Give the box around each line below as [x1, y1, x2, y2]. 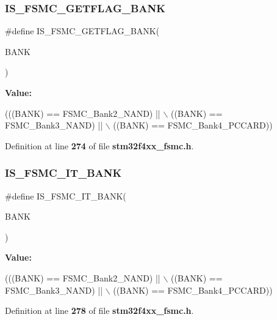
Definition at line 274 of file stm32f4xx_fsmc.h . [5, 139, 194, 152]
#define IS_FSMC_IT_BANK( [5, 189, 126, 202]
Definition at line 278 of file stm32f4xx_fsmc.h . [5, 304, 194, 317]
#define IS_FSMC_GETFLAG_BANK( [5, 24, 160, 37]
